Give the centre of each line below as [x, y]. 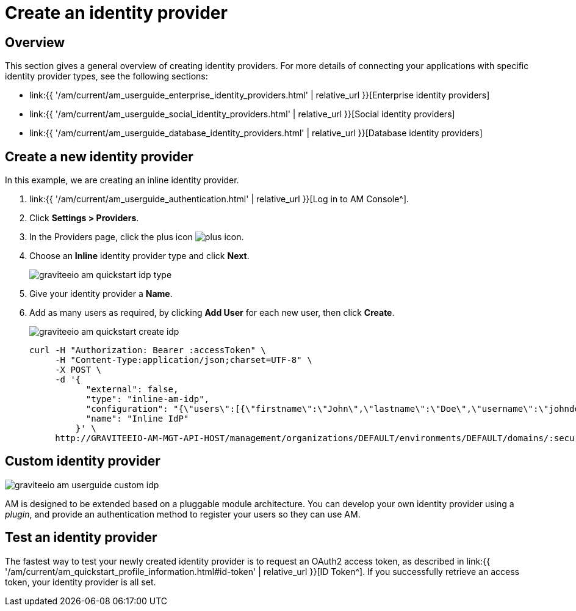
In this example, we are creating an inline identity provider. [122, 180]
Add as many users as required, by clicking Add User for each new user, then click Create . [212, 313]
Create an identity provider [116, 13]
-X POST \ [78, 370]
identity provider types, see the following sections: [106, 76]
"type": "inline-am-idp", [148, 399]
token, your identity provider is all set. [81, 582]
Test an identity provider [81, 538]
